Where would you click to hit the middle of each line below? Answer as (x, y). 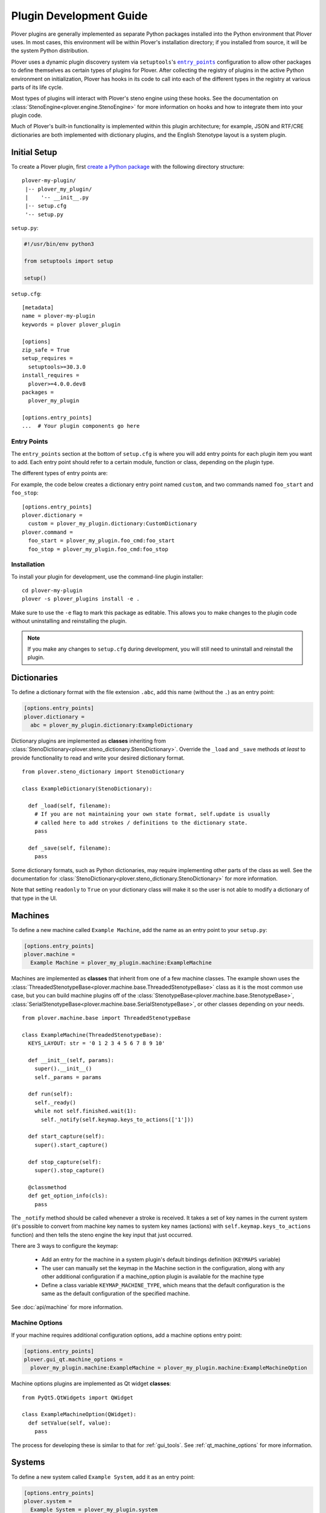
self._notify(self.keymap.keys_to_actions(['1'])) (117, 1119)
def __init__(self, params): (71, 1060)
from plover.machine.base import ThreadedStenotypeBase (106, 1018)
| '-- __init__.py (57, 197)
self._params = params (68, 1077)
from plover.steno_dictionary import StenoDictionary (103, 772)
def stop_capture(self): (65, 1162)
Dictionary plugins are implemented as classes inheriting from (88, 741)
